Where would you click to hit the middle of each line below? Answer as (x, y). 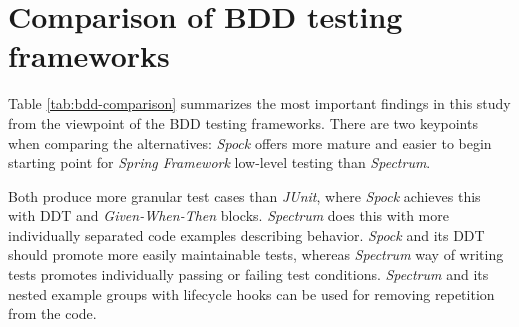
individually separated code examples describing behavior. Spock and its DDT (246, 234)
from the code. (52, 313)
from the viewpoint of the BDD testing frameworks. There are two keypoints (243, 122)
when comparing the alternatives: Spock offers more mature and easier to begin (250, 142)
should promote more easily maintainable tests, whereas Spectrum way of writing (256, 254)
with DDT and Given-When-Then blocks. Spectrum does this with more (228, 215)
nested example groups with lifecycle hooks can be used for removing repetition (251, 293)
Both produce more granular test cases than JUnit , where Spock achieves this (244, 195)
